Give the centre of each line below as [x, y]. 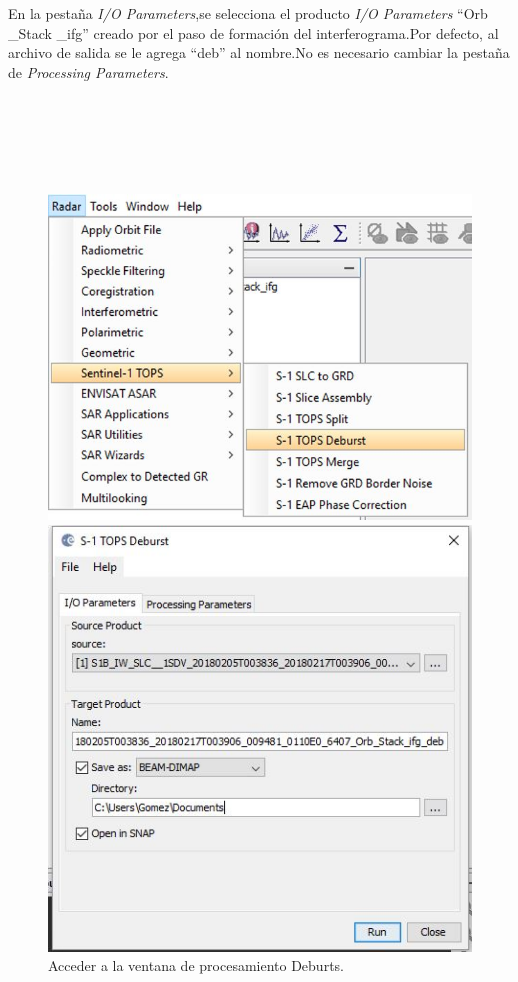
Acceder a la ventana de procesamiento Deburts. [196, 965]
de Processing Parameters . [88, 71]
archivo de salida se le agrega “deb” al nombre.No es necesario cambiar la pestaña [259, 52]
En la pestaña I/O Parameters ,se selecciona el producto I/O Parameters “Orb [248, 13]
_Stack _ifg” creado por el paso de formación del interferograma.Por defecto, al [253, 32]
